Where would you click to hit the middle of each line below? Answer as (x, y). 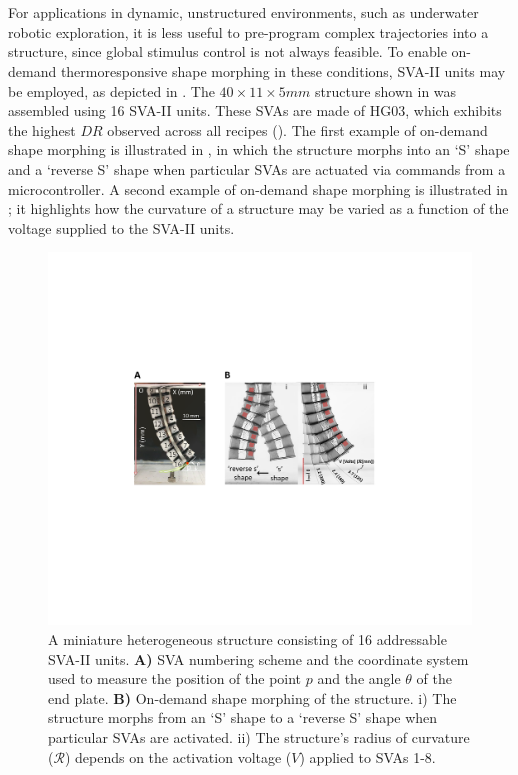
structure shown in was (385, 90)
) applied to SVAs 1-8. (367, 756)
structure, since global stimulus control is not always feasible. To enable (227, 51)
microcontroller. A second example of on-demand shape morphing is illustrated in (258, 188)
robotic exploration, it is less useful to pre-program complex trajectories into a (248, 31)
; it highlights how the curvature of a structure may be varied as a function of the (258, 208)
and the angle (359, 678)
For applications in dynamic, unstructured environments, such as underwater (243, 12)
